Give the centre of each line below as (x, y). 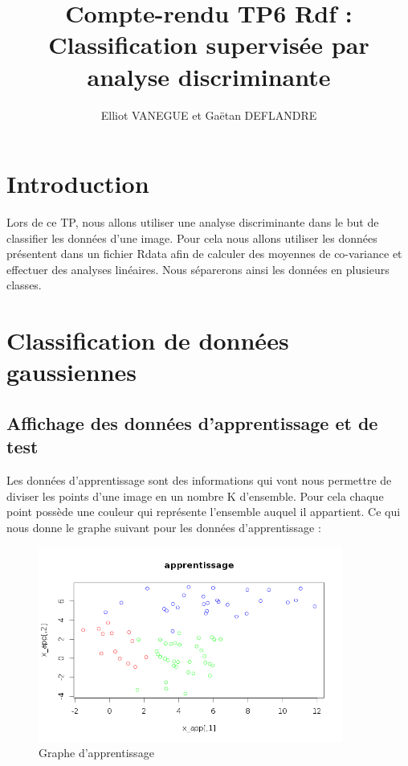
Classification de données (148, 340)
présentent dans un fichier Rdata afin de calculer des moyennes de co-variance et (204, 254)
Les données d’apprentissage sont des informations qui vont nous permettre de (199, 480)
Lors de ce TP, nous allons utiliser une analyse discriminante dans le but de (193, 222)
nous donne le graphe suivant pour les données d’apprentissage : (164, 527)
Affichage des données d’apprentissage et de (192, 422)
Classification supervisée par (209, 45)
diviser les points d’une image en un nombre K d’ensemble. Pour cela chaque (195, 496)
